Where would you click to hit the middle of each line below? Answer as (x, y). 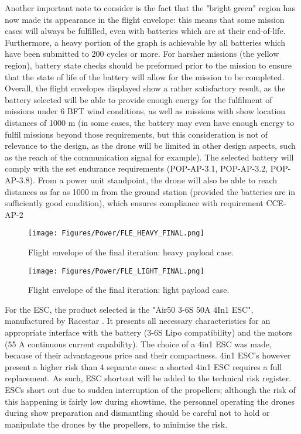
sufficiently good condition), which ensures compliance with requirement (134, 203)
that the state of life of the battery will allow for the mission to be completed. (145, 76)
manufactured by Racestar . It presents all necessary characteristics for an (138, 321)
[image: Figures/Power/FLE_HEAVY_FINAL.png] (116, 233)
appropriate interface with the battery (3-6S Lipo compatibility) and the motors (149, 332)
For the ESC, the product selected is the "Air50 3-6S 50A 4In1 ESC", (129, 309)
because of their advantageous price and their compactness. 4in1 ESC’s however (148, 355)
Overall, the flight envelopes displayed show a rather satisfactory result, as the (145, 88)
